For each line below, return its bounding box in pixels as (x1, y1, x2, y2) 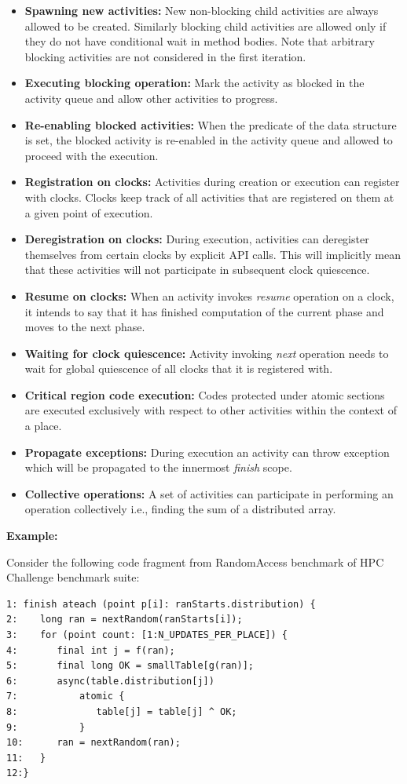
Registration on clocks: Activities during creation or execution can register (24, 173, 400, 190)
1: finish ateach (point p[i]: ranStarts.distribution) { (6, 598, 316, 610)
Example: (6, 527, 58, 544)
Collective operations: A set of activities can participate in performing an (24, 485, 394, 501)
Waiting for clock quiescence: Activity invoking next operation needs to (24, 345, 389, 361)
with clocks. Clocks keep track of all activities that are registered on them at (24, 188, 394, 205)
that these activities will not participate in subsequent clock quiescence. (24, 261, 370, 278)
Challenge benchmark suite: (6, 569, 140, 585)
